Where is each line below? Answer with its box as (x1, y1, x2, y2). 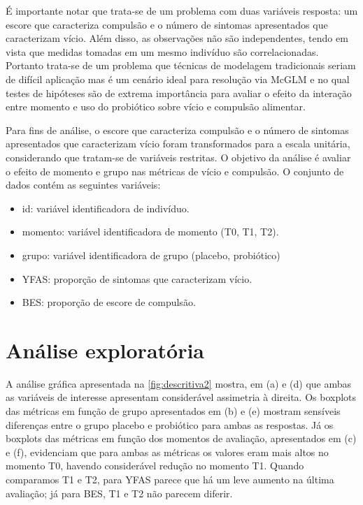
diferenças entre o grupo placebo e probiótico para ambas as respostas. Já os (6, 417, 334, 432)
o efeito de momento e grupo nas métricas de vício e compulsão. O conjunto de (6, 163, 344, 178)
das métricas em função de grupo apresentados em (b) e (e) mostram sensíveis (6, 404, 341, 418)
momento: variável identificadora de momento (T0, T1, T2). (22, 224, 279, 239)
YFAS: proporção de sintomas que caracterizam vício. (22, 271, 252, 286)
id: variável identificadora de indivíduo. (22, 200, 190, 215)
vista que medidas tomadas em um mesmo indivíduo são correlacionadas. (6, 44, 319, 59)
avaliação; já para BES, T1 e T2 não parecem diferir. (6, 485, 233, 500)
